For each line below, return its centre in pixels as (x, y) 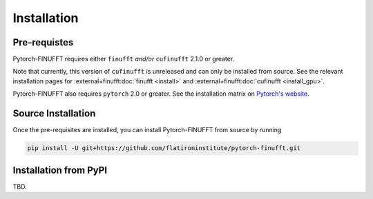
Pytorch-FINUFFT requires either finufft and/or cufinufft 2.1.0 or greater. (124, 59)
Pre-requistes (43, 42)
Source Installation (54, 114)
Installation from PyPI (60, 170)
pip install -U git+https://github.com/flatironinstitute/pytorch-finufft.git (164, 148)
